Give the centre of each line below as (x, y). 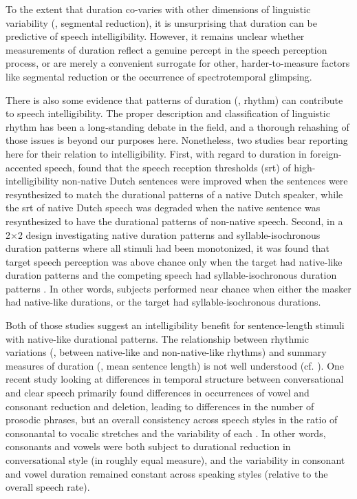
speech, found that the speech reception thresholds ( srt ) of (168, 167)
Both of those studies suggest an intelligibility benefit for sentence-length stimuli (175, 325)
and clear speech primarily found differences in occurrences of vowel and (158, 393)
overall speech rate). (48, 487)
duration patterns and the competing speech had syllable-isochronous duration (171, 275)
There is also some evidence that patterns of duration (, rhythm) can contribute (174, 99)
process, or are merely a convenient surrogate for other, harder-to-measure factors (178, 63)
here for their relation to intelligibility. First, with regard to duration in (156, 153)
